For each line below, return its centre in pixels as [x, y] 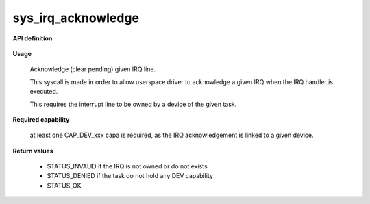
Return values [33, 151]
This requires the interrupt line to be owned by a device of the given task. [133, 104]
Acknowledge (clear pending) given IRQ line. [93, 69]
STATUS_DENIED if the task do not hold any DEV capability [130, 176]
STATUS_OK [64, 186]
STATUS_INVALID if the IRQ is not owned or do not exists [127, 166]
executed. [44, 92]
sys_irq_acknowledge [76, 18]
